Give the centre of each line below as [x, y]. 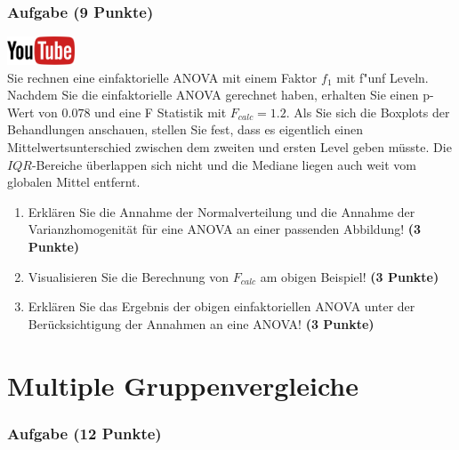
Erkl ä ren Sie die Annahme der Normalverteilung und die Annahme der [221, 211]
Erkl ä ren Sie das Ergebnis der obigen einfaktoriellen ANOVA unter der [221, 306]
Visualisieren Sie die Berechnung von [128, 276]
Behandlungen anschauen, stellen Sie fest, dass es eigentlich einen [185, 129]
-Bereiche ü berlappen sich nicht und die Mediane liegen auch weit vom [224, 164]
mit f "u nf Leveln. [382, 77]
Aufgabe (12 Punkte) [85, 433]
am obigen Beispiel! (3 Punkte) [350, 276]
